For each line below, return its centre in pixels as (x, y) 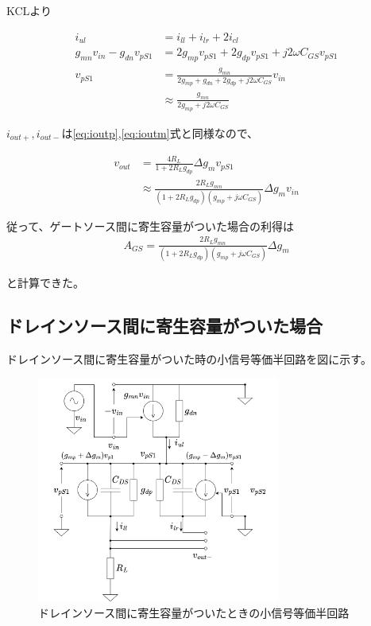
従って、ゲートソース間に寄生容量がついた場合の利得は (150, 226)
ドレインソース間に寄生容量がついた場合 (164, 325)
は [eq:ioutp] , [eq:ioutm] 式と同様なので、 (160, 133)
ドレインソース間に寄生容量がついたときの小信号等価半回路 (194, 612)
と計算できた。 (45, 282)
